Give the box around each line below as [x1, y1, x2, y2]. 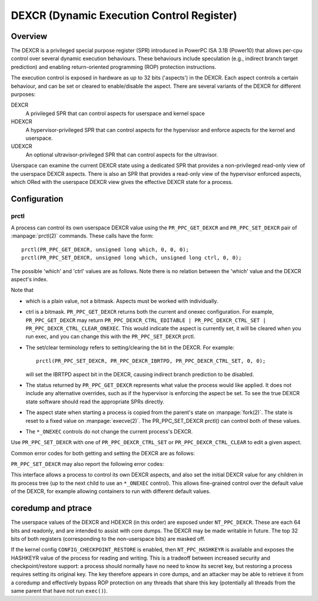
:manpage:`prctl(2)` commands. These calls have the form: [11, 232, 154, 239]
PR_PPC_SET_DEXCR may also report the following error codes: [11, 461, 164, 468]
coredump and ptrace [11, 503, 92, 513]
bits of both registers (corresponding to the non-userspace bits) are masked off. [11, 535, 206, 542]
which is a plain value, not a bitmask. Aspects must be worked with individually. [25, 297, 218, 304]
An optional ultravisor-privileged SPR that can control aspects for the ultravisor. [25, 151, 218, 158]
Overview [11, 31, 48, 41]
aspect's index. [11, 276, 48, 283]
